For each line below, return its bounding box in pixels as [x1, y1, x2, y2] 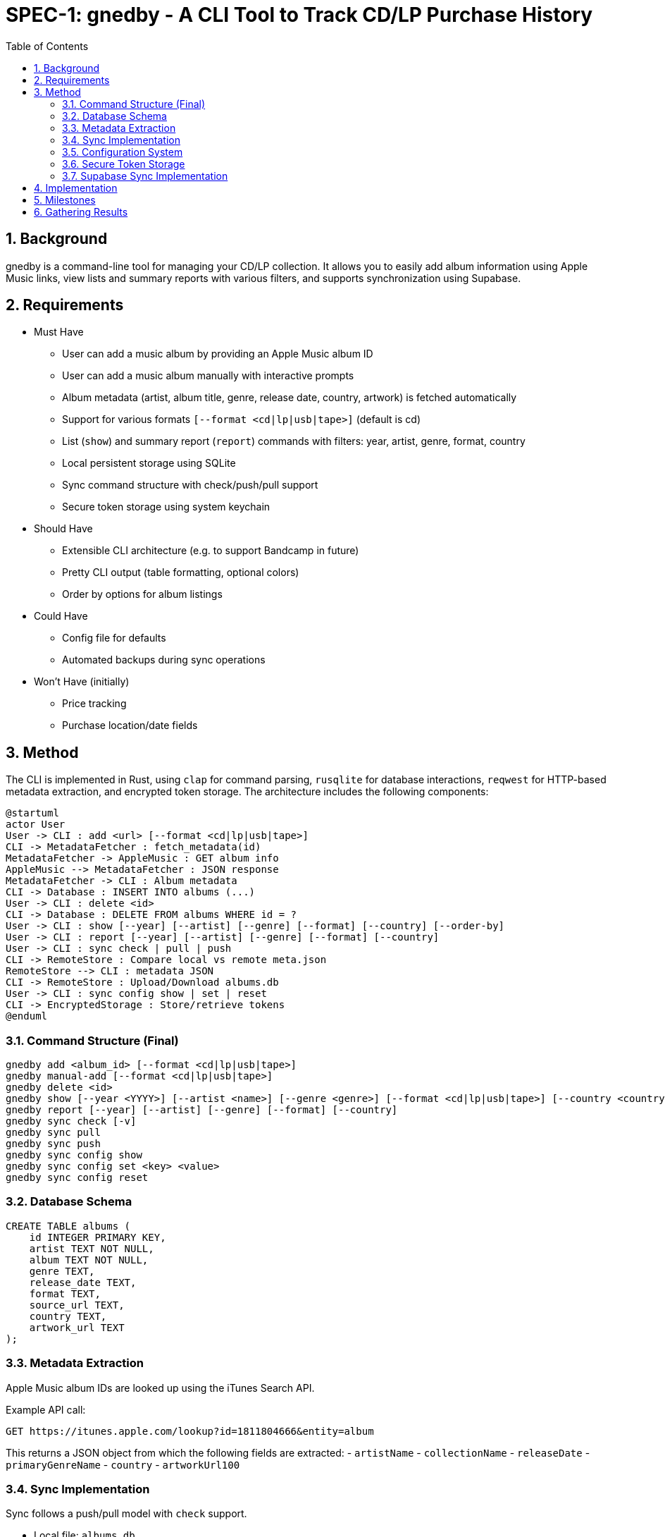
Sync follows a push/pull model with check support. [6, 1507, 247, 1520]
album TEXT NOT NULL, [29, 1254, 149, 1266]
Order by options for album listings [62, 588, 223, 601]
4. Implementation [34, 181, 118, 194]
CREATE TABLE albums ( [6, 1220, 131, 1232]
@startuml [6, 807, 59, 819]
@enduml [6, 1010, 48, 1022]
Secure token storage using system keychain [62, 501, 271, 513]
